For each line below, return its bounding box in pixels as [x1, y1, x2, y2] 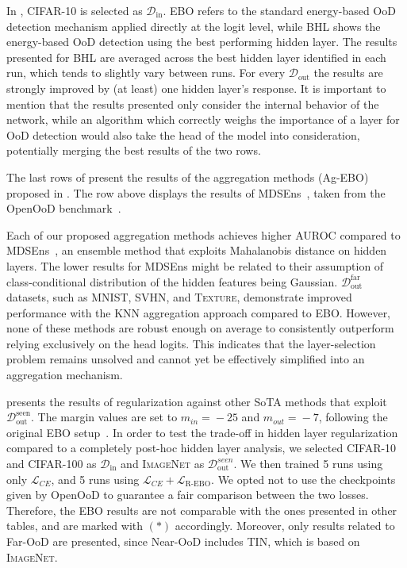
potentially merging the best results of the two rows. [6, 142, 261, 159]
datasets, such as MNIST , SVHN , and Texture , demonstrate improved [6, 289, 352, 305]
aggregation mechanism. [6, 367, 123, 383]
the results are [313, 64, 383, 81]
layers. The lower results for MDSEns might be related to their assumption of [6, 257, 384, 274]
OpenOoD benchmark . [6, 200, 121, 217]
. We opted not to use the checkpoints [211, 470, 396, 487]
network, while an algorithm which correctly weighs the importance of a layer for [6, 111, 400, 128]
